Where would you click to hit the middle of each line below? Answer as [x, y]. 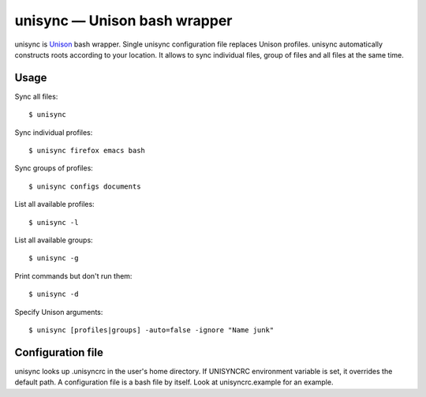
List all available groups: [54, 240]
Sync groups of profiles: [54, 168]
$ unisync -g [54, 258]
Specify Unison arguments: [59, 312]
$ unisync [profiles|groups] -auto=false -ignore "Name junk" [151, 330]
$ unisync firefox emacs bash [87, 151]
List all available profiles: [54, 204]
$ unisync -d [54, 294]
